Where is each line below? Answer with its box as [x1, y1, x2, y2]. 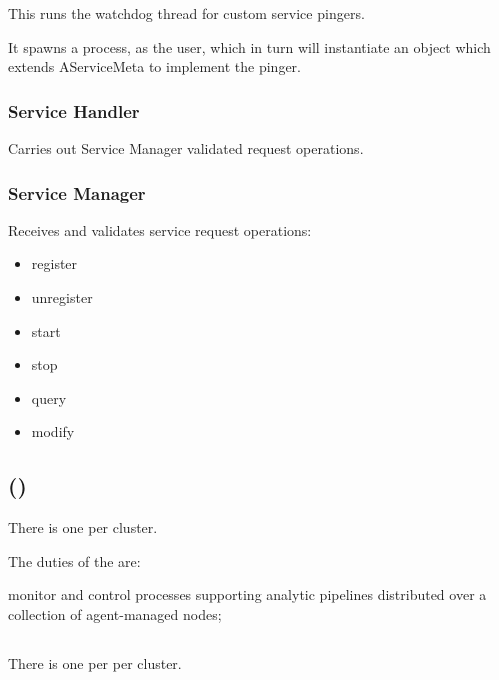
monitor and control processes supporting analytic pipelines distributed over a [8, 584, 487, 605]
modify [31, 421, 75, 442]
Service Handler [8, 98, 140, 123]
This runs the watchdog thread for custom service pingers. [8, 3, 365, 23]
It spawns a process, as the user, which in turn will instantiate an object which [8, 36, 491, 57]
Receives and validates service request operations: [8, 219, 312, 240]
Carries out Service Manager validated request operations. [8, 138, 364, 158]
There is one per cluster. [8, 517, 158, 538]
